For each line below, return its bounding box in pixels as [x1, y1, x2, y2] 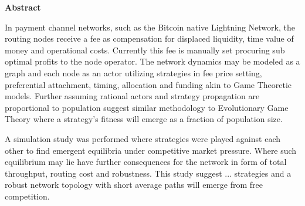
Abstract [5, 1, 41, 13]
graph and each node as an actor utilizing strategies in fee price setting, [5, 66, 262, 79]
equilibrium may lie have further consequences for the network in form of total [5, 156, 287, 168]
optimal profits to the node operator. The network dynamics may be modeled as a [5, 55, 300, 67]
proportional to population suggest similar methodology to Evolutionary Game [5, 101, 289, 113]
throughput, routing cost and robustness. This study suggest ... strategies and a [5, 167, 292, 179]
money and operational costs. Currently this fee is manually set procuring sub [5, 43, 285, 56]
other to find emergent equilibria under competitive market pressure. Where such [5, 144, 297, 156]
